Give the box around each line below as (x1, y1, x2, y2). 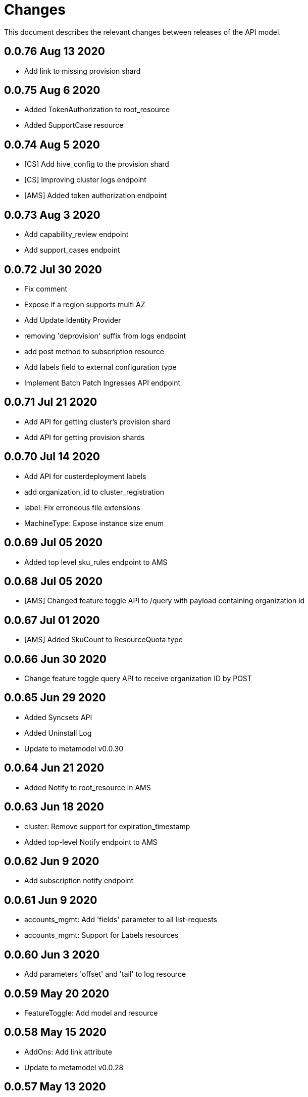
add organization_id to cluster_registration (24, 487, 164, 496)
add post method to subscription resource (24, 347, 164, 356)
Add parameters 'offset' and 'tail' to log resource (24, 970, 186, 979)
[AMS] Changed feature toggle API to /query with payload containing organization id (24, 596, 305, 605)
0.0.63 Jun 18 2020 (4, 800, 104, 814)
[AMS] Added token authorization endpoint (24, 191, 167, 200)
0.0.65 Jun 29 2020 (4, 691, 106, 704)
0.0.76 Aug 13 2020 (4, 45, 105, 58)
